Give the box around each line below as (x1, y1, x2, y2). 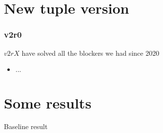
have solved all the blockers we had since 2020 (21, 47, 160, 58)
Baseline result (4, 121, 48, 131)
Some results (4, 92, 92, 112)
